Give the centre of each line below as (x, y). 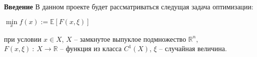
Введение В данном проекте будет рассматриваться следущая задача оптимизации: (129, 6)
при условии (23, 39)
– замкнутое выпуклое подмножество (130, 39)
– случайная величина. (193, 48)
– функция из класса (91, 48)
